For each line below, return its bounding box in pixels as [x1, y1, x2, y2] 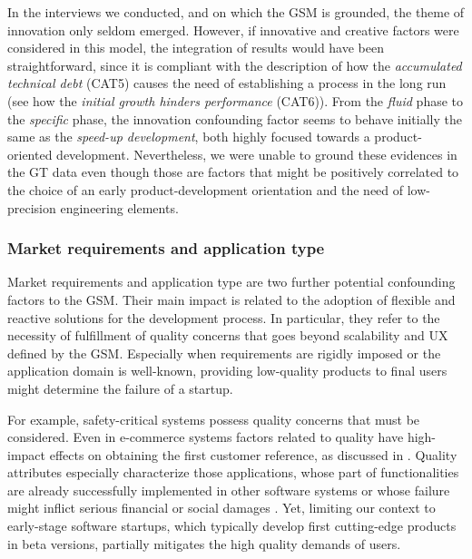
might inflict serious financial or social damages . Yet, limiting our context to [7, 498, 436, 517]
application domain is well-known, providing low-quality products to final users [7, 361, 447, 380]
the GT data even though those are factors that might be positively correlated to [7, 162, 459, 181]
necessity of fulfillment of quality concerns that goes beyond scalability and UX [7, 326, 448, 345]
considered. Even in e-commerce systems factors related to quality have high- [7, 427, 437, 446]
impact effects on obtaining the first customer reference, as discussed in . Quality [7, 445, 457, 464]
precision [7, 198, 56, 217]
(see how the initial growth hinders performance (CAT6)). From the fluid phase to [7, 91, 464, 110]
